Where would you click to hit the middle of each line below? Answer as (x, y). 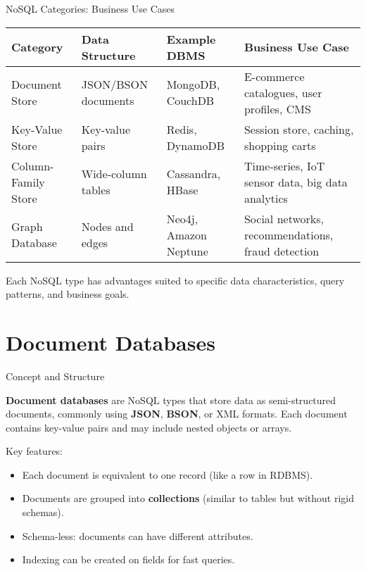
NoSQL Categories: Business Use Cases (90, 8)
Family (28, 182)
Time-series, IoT (284, 165)
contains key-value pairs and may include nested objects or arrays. (149, 427)
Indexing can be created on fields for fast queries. (128, 559)
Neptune (187, 251)
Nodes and (107, 227)
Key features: (34, 451)
